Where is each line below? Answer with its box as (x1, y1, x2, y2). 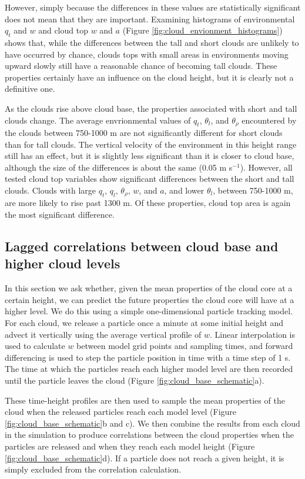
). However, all (240, 161, 293, 173)
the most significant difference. (5, 208, 115, 221)
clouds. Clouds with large (5, 184, 96, 196)
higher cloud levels (5, 254, 120, 272)
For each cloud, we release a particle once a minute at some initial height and (5, 316, 284, 328)
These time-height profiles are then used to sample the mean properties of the (5, 394, 285, 406)
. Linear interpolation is (209, 328, 296, 340)
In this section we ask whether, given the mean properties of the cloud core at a (5, 282, 293, 294)
